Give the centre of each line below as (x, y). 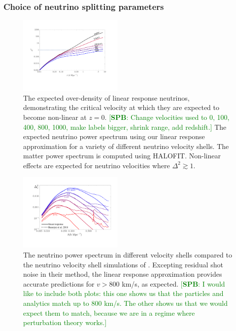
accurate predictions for (59, 283)
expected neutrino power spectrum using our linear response (114, 136)
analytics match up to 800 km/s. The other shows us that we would (125, 303)
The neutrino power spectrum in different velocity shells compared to (128, 254)
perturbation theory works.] (65, 322)
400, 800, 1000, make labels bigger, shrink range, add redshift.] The (125, 127)
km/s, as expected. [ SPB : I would (173, 283)
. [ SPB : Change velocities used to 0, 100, (167, 117)
